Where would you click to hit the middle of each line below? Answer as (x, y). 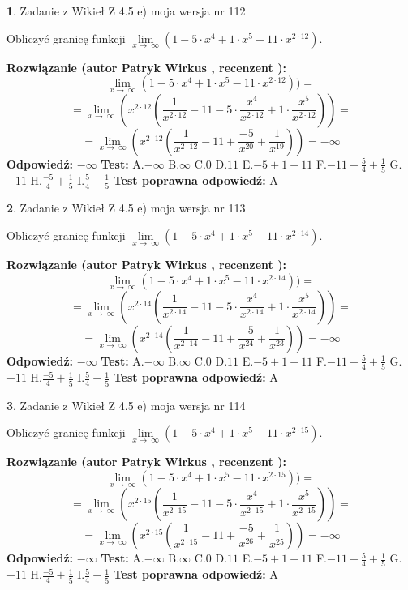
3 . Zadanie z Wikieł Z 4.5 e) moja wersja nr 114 (126, 405)
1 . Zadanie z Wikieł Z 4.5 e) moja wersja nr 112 (126, 11)
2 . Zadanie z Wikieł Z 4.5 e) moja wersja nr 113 (126, 208)
